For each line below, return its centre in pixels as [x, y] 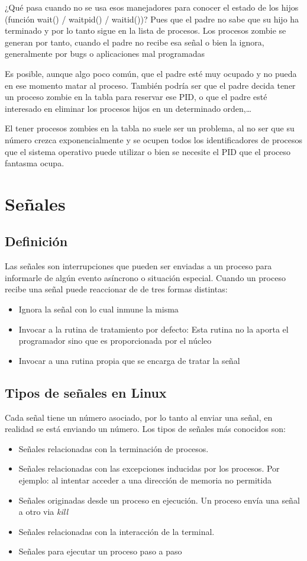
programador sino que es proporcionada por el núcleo [115, 341]
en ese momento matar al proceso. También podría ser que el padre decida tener [150, 85]
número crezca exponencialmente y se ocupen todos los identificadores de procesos [154, 139]
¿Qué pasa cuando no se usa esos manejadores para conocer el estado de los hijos [152, 7]
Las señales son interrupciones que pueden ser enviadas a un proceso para [138, 266]
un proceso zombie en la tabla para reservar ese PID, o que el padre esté [136, 97]
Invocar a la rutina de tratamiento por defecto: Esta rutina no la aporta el [153, 329]
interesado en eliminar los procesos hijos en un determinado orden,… [128, 108]
